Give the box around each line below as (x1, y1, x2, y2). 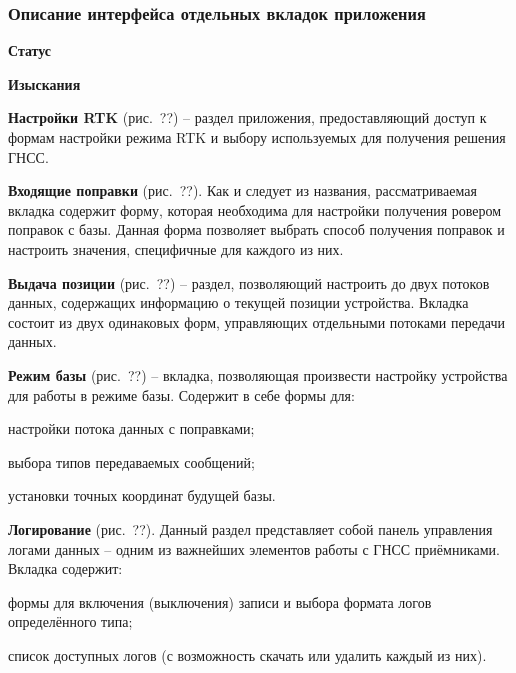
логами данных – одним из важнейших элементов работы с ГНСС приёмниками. (8, 538, 500, 559)
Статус (8, 40, 52, 61)
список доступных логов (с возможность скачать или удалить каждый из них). (8, 644, 487, 665)
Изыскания (8, 73, 81, 94)
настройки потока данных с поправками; (8, 418, 255, 439)
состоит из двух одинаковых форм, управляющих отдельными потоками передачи (8, 311, 505, 332)
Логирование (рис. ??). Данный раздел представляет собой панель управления (8, 518, 493, 539)
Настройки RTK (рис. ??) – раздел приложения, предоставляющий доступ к (8, 107, 487, 128)
